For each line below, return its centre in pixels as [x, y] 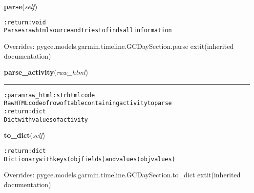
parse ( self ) [21, 6]
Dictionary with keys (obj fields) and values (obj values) [90, 159]
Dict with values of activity [46, 119]
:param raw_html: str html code [50, 95]
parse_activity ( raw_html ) [46, 72]
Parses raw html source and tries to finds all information [88, 31]
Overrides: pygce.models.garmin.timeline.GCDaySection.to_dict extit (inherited [122, 175]
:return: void [25, 22]
